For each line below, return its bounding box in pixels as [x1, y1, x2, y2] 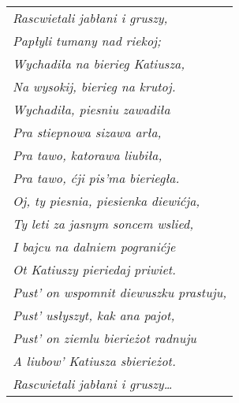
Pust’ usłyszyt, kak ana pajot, [13, 306, 175, 324]
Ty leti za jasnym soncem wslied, [13, 215, 194, 233]
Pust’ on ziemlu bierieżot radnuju [13, 329, 196, 347]
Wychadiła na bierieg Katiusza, [13, 54, 185, 73]
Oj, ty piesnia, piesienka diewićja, [13, 192, 200, 210]
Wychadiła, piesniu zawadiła [13, 100, 170, 118]
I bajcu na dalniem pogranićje [13, 237, 176, 256]
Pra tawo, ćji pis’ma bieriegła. [13, 169, 180, 187]
